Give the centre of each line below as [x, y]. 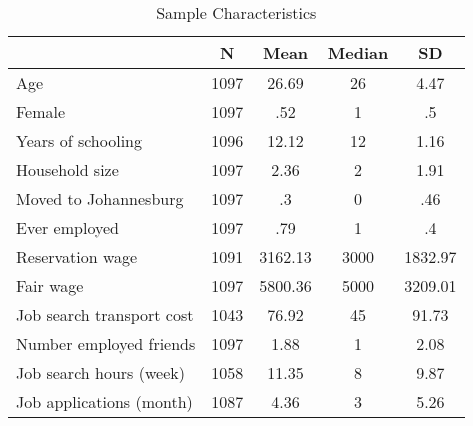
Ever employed [67, 227]
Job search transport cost [105, 314]
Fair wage [50, 285]
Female [41, 111]
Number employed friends [106, 343]
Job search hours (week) [100, 372]
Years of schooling [79, 140]
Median [358, 52]
